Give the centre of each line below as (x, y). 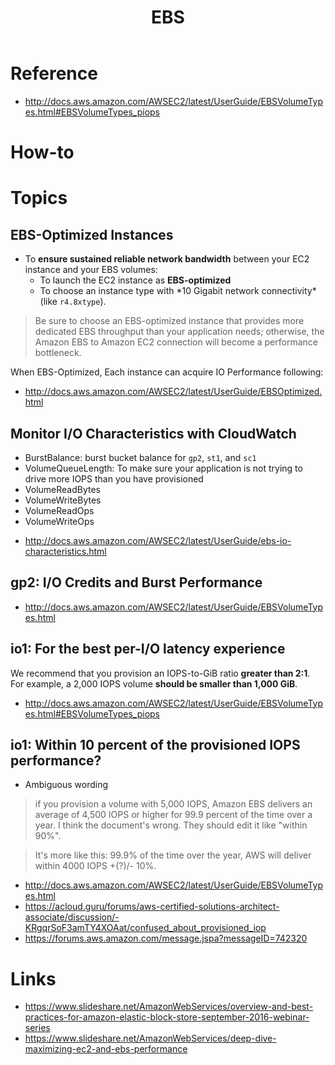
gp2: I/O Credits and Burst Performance (136, 582)
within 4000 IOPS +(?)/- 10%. (95, 866)
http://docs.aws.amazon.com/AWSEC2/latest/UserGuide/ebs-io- (158, 540)
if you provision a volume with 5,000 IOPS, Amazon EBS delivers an (173, 804)
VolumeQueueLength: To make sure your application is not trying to (163, 468)
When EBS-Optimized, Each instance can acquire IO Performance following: (167, 372)
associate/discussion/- (72, 917)
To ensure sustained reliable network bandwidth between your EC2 (167, 259)
